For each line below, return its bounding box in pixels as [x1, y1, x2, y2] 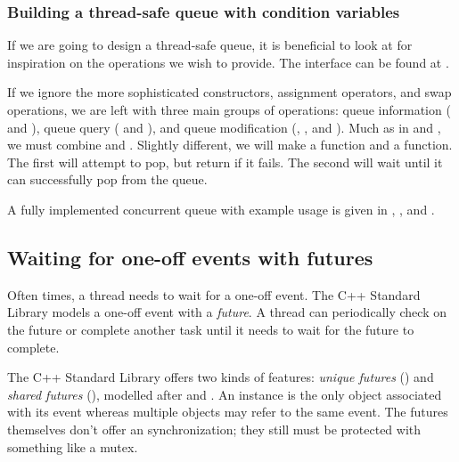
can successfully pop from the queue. [7, 170, 208, 189]
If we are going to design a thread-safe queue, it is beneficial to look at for [7, 36, 413, 54]
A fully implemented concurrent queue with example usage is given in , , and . [7, 199, 435, 218]
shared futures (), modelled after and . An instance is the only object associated [7, 385, 442, 403]
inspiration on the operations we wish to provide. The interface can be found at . [7, 53, 449, 71]
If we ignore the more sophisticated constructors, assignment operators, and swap [7, 83, 452, 101]
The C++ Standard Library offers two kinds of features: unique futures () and [7, 368, 434, 386]
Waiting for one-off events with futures [7, 243, 373, 271]
